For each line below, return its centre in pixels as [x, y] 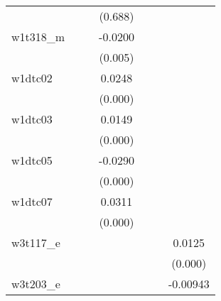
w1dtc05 [32, 160]
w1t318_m [38, 37]
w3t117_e [36, 242]
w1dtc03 [32, 119]
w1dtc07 [32, 201]
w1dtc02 [32, 78]
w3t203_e [36, 284]
